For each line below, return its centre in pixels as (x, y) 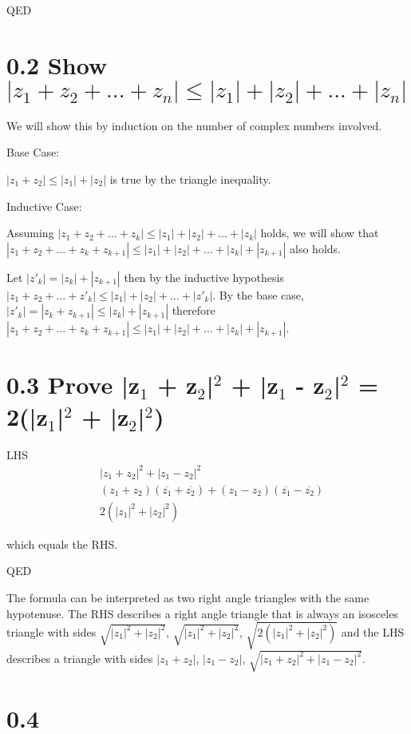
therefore (194, 310)
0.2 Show (57, 64)
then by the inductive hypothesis (204, 277)
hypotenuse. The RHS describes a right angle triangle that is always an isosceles (202, 613)
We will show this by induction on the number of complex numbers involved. (194, 125)
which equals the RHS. (62, 544)
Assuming (30, 233)
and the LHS (373, 631)
